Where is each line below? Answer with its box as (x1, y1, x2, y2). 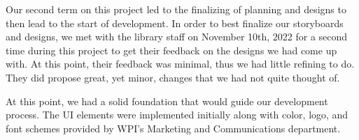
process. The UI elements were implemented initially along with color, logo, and (6, 107, 349, 122)
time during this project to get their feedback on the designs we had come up (6, 42, 337, 57)
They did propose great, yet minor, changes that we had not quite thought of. (6, 70, 340, 84)
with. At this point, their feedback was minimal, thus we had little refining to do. (6, 56, 355, 71)
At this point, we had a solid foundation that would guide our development (6, 93, 328, 108)
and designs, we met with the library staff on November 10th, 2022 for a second (6, 29, 348, 44)
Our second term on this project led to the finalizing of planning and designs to (6, 2, 346, 16)
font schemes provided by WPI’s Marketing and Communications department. (6, 120, 341, 135)
